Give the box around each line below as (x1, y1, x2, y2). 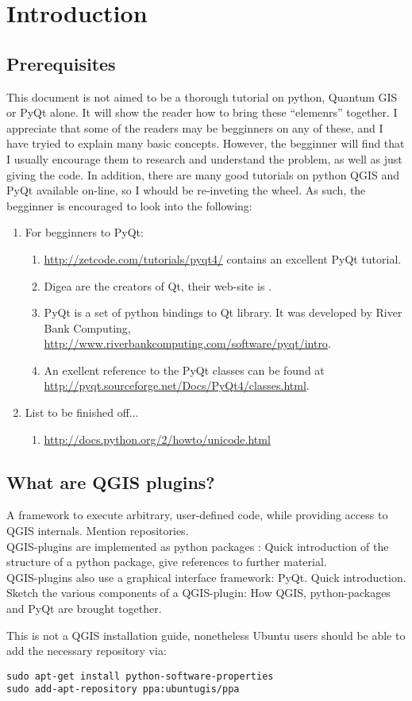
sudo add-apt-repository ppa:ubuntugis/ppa (6, 684, 240, 695)
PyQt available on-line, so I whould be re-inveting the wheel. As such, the (6, 182, 366, 198)
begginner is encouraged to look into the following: (6, 197, 252, 214)
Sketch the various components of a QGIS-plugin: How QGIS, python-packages (6, 584, 391, 601)
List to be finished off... (25, 404, 139, 421)
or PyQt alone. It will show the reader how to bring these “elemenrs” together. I (6, 104, 398, 121)
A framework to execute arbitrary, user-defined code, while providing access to (6, 506, 388, 523)
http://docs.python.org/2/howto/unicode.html (44, 430, 271, 447)
